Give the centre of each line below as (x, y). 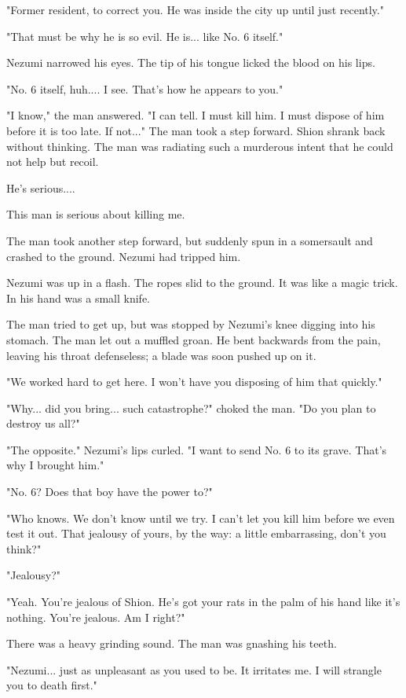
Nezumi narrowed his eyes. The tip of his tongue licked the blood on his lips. (191, 62)
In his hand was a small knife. (79, 298)
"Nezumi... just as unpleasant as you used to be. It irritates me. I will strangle (194, 669)
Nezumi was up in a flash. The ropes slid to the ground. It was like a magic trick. (202, 283)
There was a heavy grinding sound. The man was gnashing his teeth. (172, 643)
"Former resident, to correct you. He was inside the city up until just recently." (195, 9)
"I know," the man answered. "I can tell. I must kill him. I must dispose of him (196, 115)
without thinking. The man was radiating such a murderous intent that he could (200, 146)
